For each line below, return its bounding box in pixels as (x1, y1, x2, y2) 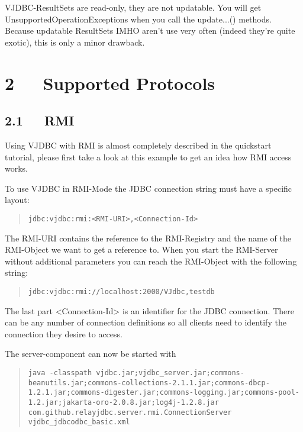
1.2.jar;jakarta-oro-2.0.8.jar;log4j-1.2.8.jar (28, 398, 219, 407)
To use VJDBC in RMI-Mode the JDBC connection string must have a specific (5, 182, 292, 194)
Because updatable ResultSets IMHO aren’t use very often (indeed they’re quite (5, 24, 295, 37)
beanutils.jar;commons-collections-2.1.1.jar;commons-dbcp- (28, 378, 270, 387)
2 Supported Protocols (5, 70, 215, 95)
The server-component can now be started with (5, 347, 176, 360)
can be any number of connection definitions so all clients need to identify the (5, 316, 286, 328)
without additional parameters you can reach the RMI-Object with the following (5, 254, 297, 267)
